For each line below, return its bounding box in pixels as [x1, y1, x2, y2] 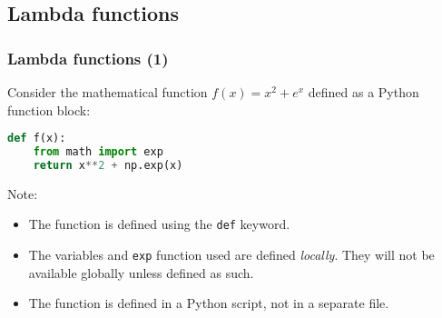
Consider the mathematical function [7, 83, 208, 101]
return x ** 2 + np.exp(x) [33, 158, 183, 172]
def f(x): [7, 132, 66, 145]
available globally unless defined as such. [28, 263, 254, 282]
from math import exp [33, 145, 163, 159]
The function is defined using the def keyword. [28, 214, 290, 234]
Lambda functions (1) [7, 46, 169, 69]
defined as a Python [308, 83, 419, 101]
